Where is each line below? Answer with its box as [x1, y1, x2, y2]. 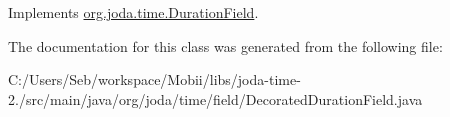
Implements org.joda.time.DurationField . [8, 2, 259, 22]
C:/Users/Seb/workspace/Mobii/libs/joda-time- [8, 69, 301, 90]
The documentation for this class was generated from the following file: [8, 35, 443, 56]
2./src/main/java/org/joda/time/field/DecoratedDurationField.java [8, 88, 423, 109]
